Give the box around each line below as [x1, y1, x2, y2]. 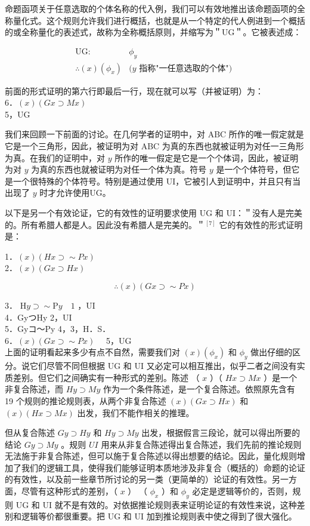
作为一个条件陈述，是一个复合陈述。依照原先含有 [103, 383, 295, 395]
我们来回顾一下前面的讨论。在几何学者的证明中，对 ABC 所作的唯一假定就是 [5, 128, 304, 140]
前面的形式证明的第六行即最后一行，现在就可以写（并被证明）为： [5, 84, 263, 97]
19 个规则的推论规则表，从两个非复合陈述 [5, 394, 166, 407]
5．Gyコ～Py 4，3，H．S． [5, 322, 111, 335]
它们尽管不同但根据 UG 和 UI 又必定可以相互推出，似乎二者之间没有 [29, 359, 297, 372]
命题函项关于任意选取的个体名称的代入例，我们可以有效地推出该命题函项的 [5, 2, 297, 14]
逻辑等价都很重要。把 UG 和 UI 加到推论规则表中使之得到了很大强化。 [21, 510, 297, 522]
